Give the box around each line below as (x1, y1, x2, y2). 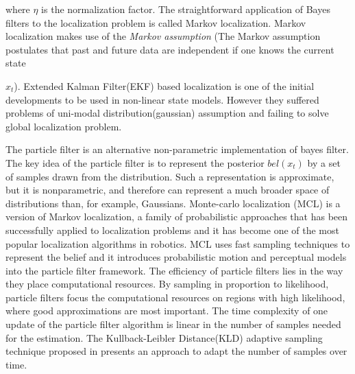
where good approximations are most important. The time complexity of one (5, 303, 328, 318)
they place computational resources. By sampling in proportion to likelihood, (5, 277, 329, 291)
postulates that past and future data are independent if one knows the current (5, 42, 334, 56)
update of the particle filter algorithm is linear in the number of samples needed (5, 317, 341, 331)
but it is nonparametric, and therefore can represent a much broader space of (5, 183, 330, 197)
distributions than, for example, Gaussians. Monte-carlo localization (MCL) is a (5, 196, 341, 210)
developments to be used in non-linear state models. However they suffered (5, 92, 319, 106)
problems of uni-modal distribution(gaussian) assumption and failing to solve (5, 106, 329, 120)
